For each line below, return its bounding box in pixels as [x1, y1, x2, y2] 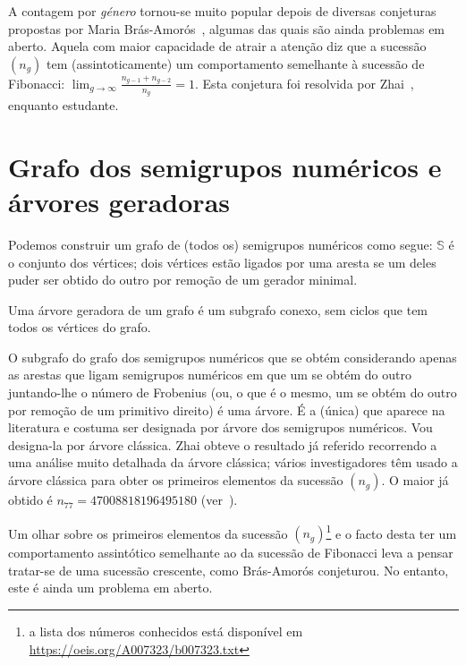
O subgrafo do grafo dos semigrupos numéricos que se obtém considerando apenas [8, 347, 457, 366]
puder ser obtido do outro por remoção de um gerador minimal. [8, 270, 358, 289]
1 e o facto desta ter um [326, 521, 457, 542]
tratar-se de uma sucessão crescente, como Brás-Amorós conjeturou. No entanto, [8, 560, 449, 579]
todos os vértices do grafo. [8, 318, 151, 337]
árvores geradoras [8, 183, 230, 219]
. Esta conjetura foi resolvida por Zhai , [195, 73, 414, 92]
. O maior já [381, 471, 449, 490]
